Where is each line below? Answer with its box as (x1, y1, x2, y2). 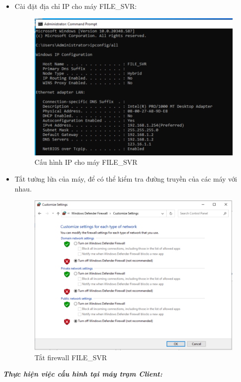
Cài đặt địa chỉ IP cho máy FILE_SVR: (14, 1, 137, 11)
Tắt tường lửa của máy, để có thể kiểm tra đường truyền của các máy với (14, 174, 238, 184)
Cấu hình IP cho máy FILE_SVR (34, 157, 138, 167)
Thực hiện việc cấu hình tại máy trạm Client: (3, 369, 162, 379)
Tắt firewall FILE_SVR (34, 352, 107, 362)
